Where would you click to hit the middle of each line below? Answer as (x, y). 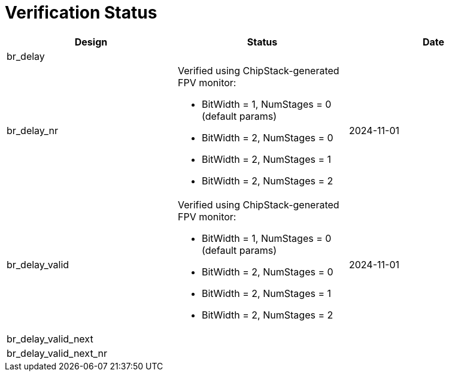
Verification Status (81, 13)
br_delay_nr (32, 130)
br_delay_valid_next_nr (57, 353)
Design (91, 42)
